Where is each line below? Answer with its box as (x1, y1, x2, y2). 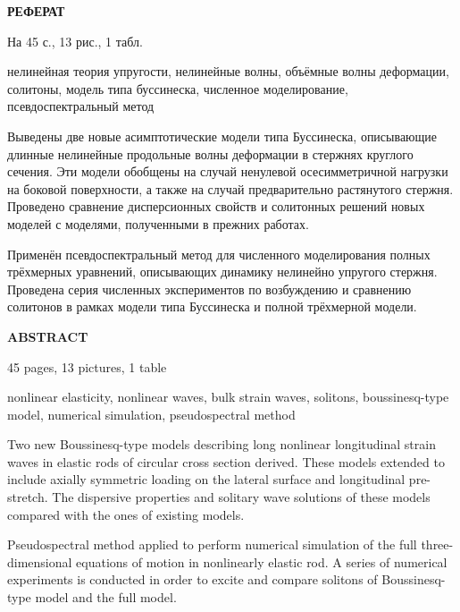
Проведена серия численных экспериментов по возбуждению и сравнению (7, 279, 412, 298)
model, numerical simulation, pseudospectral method (7, 404, 296, 423)
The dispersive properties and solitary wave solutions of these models (52, 488, 431, 506)
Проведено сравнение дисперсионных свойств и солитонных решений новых (7, 197, 425, 216)
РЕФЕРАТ (7, 2, 65, 20)
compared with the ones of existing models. (7, 505, 245, 523)
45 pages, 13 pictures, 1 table (7, 357, 167, 376)
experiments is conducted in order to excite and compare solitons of (7, 570, 378, 589)
